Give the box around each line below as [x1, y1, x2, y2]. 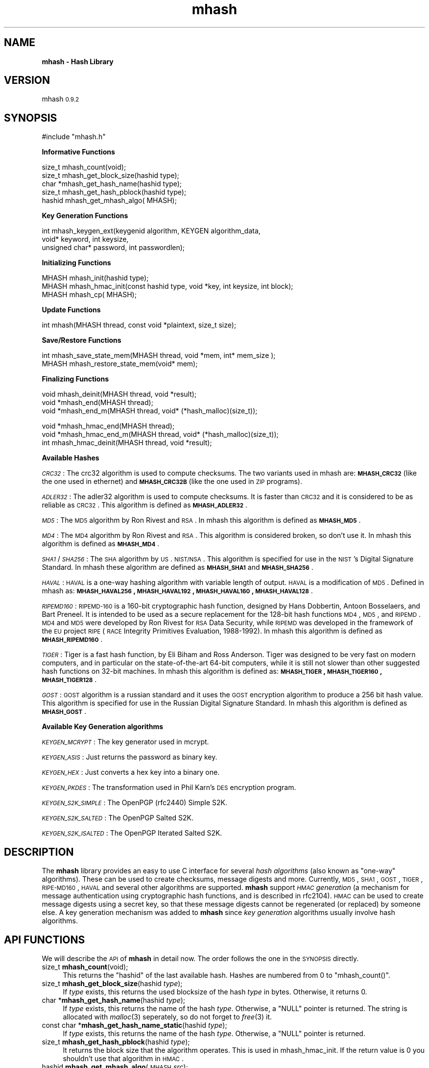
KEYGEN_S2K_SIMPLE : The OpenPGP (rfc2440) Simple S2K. [42, 798, 228, 807]
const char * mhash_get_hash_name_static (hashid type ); [42, 1020, 227, 1029]
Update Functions [42, 305, 101, 314]
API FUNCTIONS [4, 933, 85, 946]
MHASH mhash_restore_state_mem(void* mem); [42, 359, 198, 368]
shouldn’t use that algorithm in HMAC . [63, 1054, 184, 1063]
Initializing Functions [42, 258, 111, 267]
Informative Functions [42, 148, 115, 156]
